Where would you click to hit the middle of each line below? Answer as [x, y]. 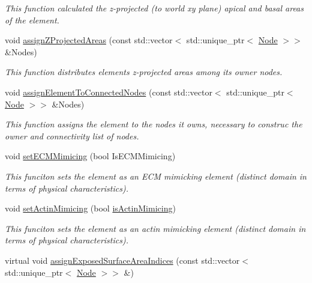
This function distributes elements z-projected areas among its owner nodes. [144, 72]
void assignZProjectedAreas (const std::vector [89, 40]
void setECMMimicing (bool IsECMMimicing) [90, 156]
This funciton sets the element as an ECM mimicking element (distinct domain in [156, 176]
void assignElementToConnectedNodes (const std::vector [109, 92]
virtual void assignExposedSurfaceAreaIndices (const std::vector [122, 260]
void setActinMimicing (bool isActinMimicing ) [90, 208]
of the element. [32, 20]
